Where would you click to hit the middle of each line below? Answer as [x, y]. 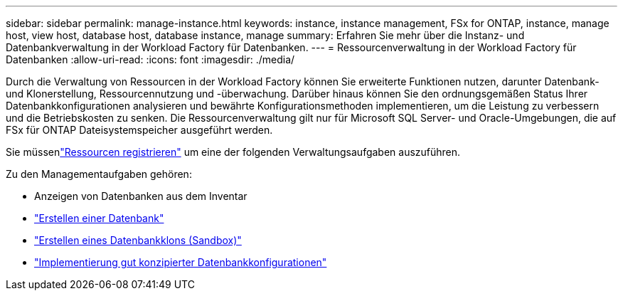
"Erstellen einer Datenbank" [99, 218]
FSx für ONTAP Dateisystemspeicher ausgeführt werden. [139, 130]
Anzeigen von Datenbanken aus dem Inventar [141, 196]
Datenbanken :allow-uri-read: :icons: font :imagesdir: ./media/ [150, 59]
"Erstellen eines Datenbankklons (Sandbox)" [138, 240]
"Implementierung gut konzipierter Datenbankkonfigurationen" [181, 262]
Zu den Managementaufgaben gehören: [99, 174]
